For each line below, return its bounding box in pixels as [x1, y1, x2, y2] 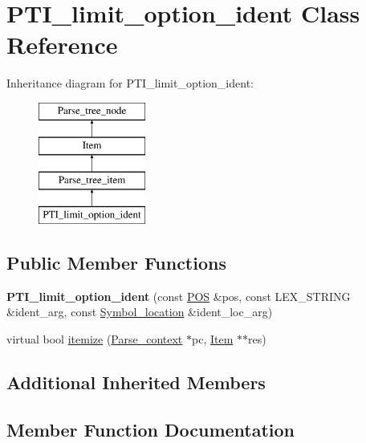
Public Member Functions [6, 250, 226, 275]
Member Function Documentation [6, 417, 295, 441]
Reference [6, 28, 118, 61]
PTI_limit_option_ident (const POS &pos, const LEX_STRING [6, 287, 351, 304]
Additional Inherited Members [6, 370, 266, 395]
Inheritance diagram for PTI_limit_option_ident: [6, 75, 254, 91]
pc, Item [192, 331, 234, 347]
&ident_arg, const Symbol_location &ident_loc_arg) [6, 303, 273, 320]
